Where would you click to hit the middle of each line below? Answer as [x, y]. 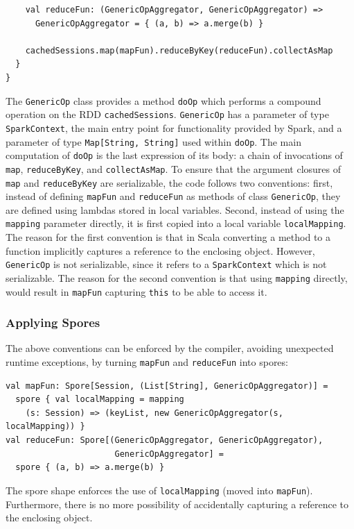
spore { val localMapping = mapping [100, 400]
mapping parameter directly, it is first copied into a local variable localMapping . [176, 223]
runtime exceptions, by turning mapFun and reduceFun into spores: [147, 362]
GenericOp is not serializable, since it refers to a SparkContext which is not [166, 264]
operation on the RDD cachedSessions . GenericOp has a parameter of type [167, 114]
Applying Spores [53, 322]
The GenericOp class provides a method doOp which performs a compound [163, 100]
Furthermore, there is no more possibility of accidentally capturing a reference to [177, 504]
